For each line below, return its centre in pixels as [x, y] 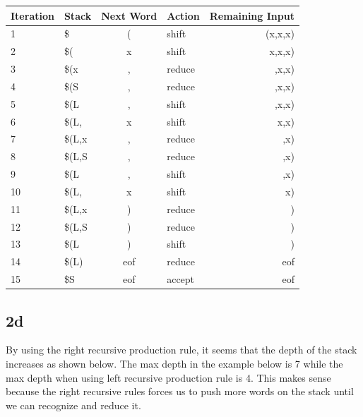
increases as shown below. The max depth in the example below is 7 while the [174, 364]
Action [183, 15]
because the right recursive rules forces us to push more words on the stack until [180, 391]
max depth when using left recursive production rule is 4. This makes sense [168, 377]
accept [181, 279]
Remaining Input [252, 15]
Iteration [32, 15]
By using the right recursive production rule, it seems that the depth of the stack [181, 350]
